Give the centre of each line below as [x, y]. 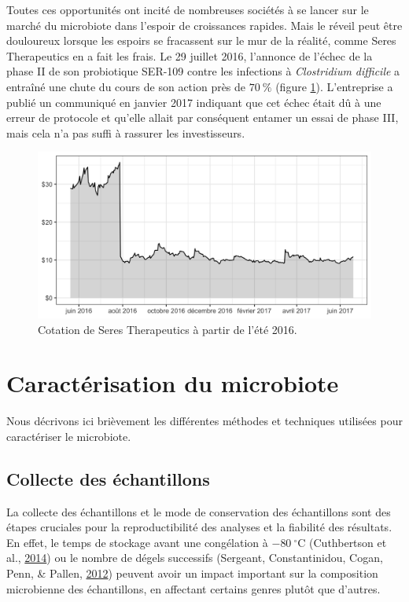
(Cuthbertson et [348, 542]
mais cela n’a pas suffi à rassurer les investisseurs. [126, 132]
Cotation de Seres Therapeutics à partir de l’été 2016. [168, 329]
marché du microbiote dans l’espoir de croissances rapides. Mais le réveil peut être [204, 25]
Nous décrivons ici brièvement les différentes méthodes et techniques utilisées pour [204, 421]
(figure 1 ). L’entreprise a [334, 86]
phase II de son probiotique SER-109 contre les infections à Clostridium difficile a [203, 71]
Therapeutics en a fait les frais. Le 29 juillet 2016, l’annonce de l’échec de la [190, 55]
